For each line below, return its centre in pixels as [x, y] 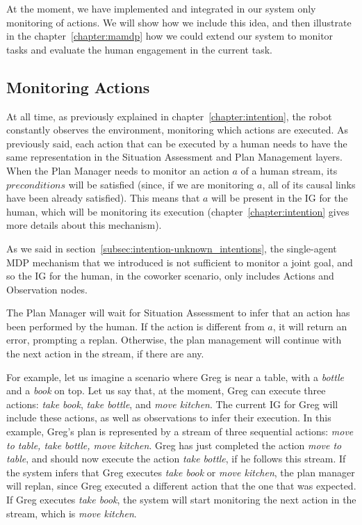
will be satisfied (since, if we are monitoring [161, 184]
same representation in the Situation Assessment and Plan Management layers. [174, 157]
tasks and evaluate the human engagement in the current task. [139, 49]
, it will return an [310, 326]
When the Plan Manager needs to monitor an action [118, 170]
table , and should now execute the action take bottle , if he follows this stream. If [176, 459]
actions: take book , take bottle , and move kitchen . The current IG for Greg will [172, 404]
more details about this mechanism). [84, 225]
